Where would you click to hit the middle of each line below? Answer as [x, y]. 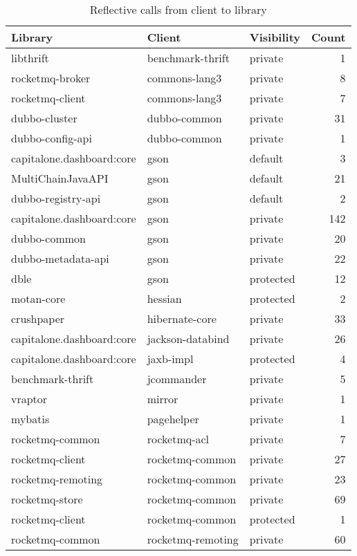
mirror [163, 399]
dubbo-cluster [44, 118]
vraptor [29, 399]
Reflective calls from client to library [178, 9]
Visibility [275, 37]
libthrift [30, 58]
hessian [164, 298]
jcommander [177, 379]
